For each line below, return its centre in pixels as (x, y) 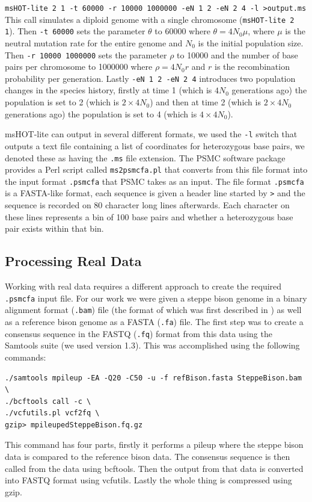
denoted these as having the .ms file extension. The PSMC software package (145, 157)
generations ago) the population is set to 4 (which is (101, 113)
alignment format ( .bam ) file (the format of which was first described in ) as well (153, 310)
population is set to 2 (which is (62, 102)
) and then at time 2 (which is (205, 102)
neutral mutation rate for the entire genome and (94, 42)
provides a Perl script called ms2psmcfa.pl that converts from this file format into (156, 169)
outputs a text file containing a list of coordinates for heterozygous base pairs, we (155, 145)
